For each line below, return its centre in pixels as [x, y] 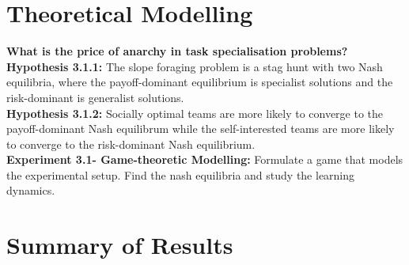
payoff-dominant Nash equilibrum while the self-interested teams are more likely [201, 129]
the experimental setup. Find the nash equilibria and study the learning [181, 174]
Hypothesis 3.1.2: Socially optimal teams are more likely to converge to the [195, 113]
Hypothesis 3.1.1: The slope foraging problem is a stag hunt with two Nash [195, 66]
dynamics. [31, 190]
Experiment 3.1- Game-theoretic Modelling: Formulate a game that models [205, 159]
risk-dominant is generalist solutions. [95, 97]
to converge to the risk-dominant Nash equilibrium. [131, 144]
